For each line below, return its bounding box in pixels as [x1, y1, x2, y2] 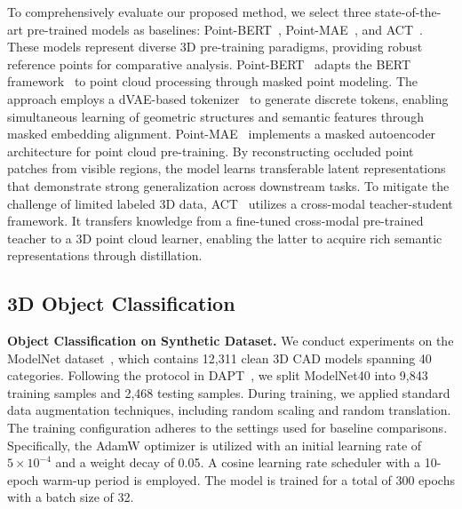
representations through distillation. [7, 246, 203, 265]
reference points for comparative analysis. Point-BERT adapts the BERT [7, 54, 411, 73]
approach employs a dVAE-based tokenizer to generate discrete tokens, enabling [7, 89, 449, 107]
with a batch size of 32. [7, 488, 134, 506]
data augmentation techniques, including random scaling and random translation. [7, 401, 451, 419]
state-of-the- [375, 3, 442, 20]
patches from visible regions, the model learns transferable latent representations [7, 159, 446, 178]
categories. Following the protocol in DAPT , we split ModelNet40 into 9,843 [7, 366, 428, 385]
